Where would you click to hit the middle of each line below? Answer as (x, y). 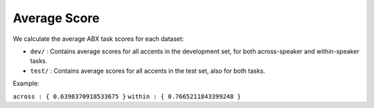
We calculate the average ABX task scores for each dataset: (98, 39)
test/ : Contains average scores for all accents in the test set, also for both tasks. (148, 71)
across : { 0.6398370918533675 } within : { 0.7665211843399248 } (127, 96)
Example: (26, 84)
